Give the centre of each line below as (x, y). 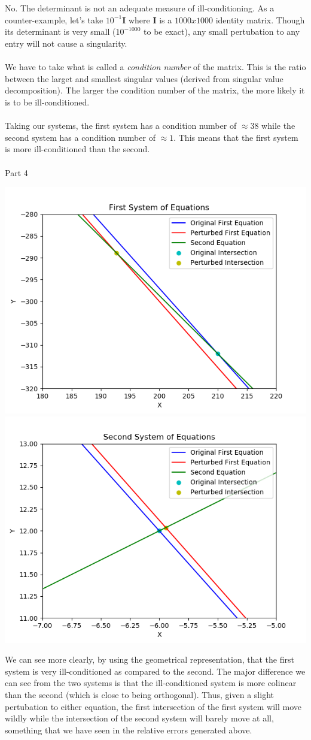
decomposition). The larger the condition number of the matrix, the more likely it (155, 90)
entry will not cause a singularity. (66, 43)
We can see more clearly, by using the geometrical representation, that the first (150, 659)
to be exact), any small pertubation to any (222, 31)
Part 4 (16, 172)
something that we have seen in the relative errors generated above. (129, 730)
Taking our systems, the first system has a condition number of (121, 126)
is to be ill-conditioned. (47, 102)
